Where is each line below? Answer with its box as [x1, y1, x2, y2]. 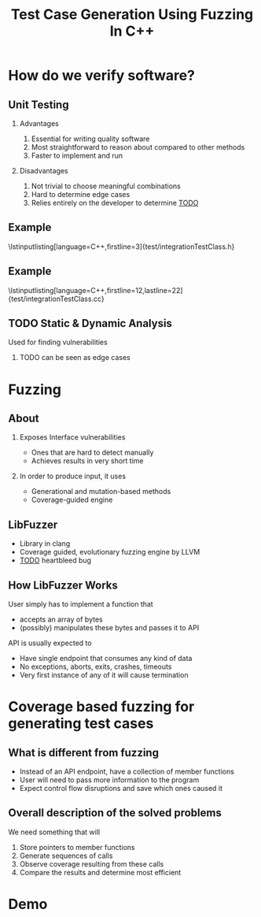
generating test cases [8, 715, 154, 733]
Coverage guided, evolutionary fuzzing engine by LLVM [19, 548, 200, 557]
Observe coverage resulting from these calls [19, 859, 164, 868]
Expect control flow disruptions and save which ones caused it [19, 784, 222, 793]
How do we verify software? [8, 67, 195, 84]
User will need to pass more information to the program [19, 775, 200, 785]
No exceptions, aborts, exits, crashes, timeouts [19, 662, 172, 671]
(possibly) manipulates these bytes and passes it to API [19, 623, 200, 633]
